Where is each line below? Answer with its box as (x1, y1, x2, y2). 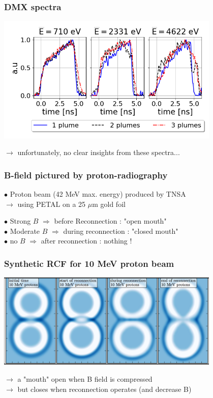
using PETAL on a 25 (17, 198, 86, 209)
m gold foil (92, 198, 126, 209)
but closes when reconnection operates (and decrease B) (17, 383, 192, 394)
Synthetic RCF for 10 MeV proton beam (4, 257, 174, 269)
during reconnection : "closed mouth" (63, 225, 178, 236)
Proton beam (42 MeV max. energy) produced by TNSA (10, 189, 186, 199)
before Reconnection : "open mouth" (54, 216, 167, 226)
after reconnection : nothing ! (41, 235, 132, 246)
